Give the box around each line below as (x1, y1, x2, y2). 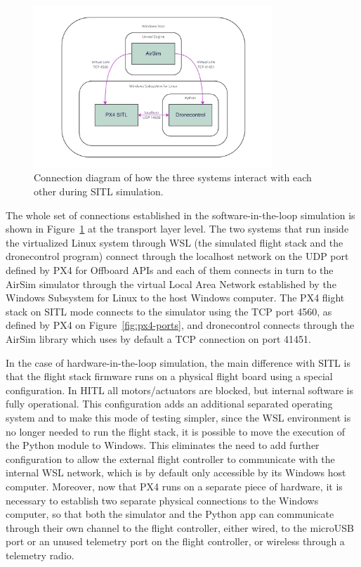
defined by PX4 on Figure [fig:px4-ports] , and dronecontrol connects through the (6, 318, 355, 332)
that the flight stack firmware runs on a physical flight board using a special (6, 369, 333, 384)
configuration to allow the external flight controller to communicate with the (6, 451, 335, 466)
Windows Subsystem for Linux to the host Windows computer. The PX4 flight (6, 290, 345, 305)
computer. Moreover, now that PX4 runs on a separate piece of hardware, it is (6, 478, 343, 493)
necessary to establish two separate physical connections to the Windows (6, 493, 319, 507)
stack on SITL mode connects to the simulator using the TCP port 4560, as (6, 304, 332, 318)
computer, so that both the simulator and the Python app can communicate (6, 507, 334, 521)
